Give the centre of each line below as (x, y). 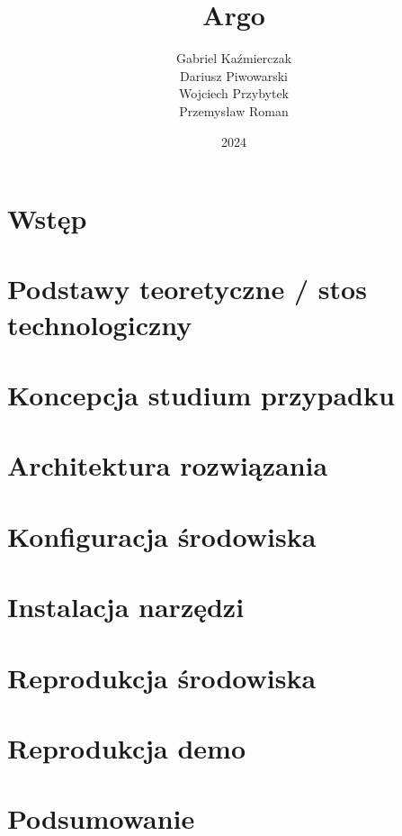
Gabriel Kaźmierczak (234, 58)
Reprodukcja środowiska (162, 677)
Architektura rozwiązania (168, 465)
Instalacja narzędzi (126, 607)
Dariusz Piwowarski (233, 75)
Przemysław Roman (234, 110)
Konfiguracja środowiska (162, 536)
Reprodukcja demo (127, 747)
